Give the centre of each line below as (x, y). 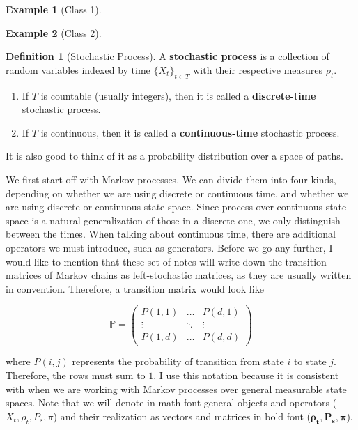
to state (310, 361)
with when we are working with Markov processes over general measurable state (176, 389)
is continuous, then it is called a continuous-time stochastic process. (190, 132)
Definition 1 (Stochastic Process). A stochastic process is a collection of (168, 56)
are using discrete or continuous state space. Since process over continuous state (176, 207)
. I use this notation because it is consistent (246, 375)
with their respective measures (258, 69)
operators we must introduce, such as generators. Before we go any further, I (169, 247)
